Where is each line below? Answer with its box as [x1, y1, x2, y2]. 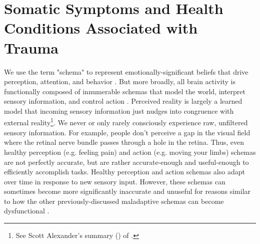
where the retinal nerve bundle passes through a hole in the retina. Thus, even [4, 137, 244, 147]
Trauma [4, 37, 59, 58]
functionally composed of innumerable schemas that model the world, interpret [4, 86, 246, 96]
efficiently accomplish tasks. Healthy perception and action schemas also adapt [4, 166, 245, 177]
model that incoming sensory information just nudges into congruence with [4, 105, 234, 116]
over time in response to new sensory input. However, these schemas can [4, 176, 225, 186]
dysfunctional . [4, 205, 49, 216]
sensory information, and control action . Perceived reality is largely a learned [4, 96, 242, 106]
